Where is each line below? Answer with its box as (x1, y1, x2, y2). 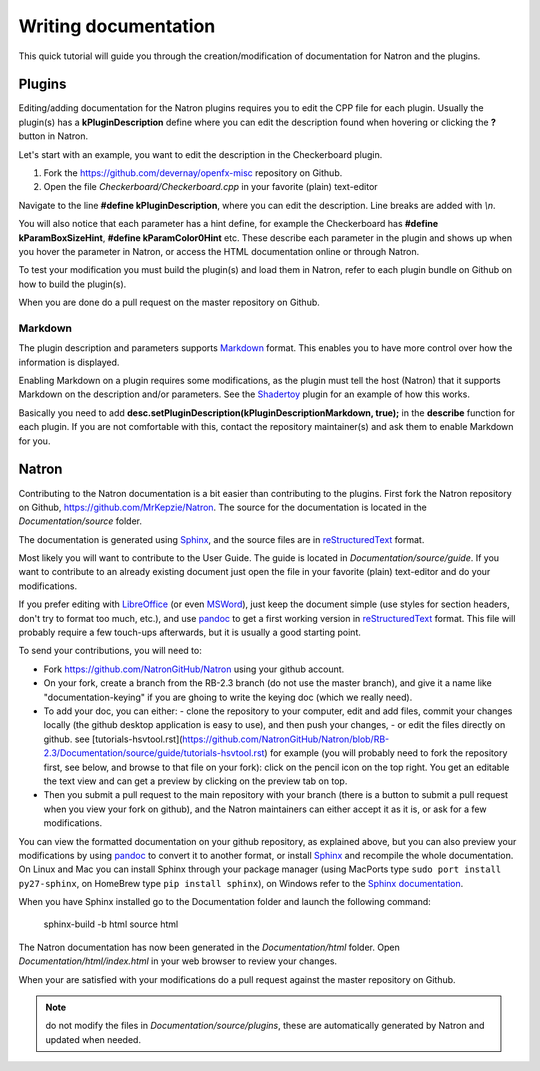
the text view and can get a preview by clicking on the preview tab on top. (43, 775, 348, 787)
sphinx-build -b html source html (43, 918, 179, 930)
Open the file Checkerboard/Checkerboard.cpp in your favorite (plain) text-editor (43, 181, 379, 193)
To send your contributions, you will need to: (18, 645, 202, 657)
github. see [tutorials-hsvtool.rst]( (43, 733, 183, 745)
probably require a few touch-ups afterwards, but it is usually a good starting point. (18, 626, 362, 639)
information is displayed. (18, 356, 120, 368)
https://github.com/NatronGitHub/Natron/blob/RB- (181, 733, 390, 745)
